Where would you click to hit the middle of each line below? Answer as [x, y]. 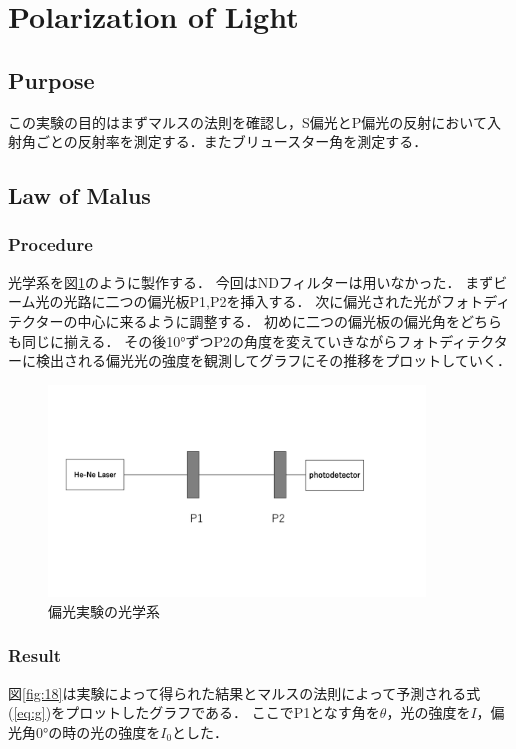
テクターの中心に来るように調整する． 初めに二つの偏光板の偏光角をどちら [255, 320]
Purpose [51, 79]
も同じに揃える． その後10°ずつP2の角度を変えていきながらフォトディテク [251, 340]
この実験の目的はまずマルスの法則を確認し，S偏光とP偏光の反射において [247, 121]
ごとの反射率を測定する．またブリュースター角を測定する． [231, 141]
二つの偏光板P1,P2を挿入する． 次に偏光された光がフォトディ [308, 301]
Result [35, 655]
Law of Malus [79, 195]
